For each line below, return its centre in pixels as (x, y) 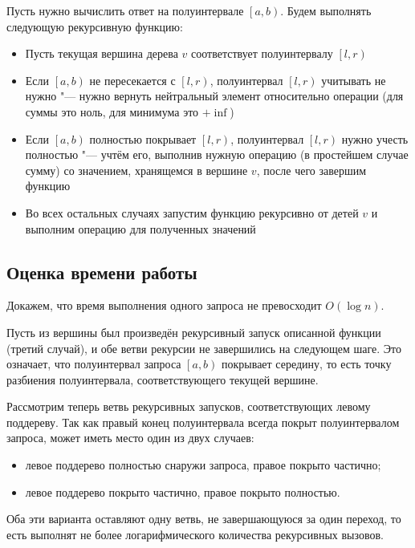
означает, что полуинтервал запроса (94, 364)
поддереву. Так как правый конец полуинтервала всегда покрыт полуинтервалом (203, 422)
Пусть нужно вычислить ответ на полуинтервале (125, 10)
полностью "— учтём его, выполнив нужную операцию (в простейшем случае (217, 154)
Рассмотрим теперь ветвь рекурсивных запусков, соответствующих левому (189, 406)
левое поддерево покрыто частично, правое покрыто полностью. (183, 491)
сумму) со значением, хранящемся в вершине (136, 170)
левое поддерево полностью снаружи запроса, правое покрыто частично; (203, 465)
